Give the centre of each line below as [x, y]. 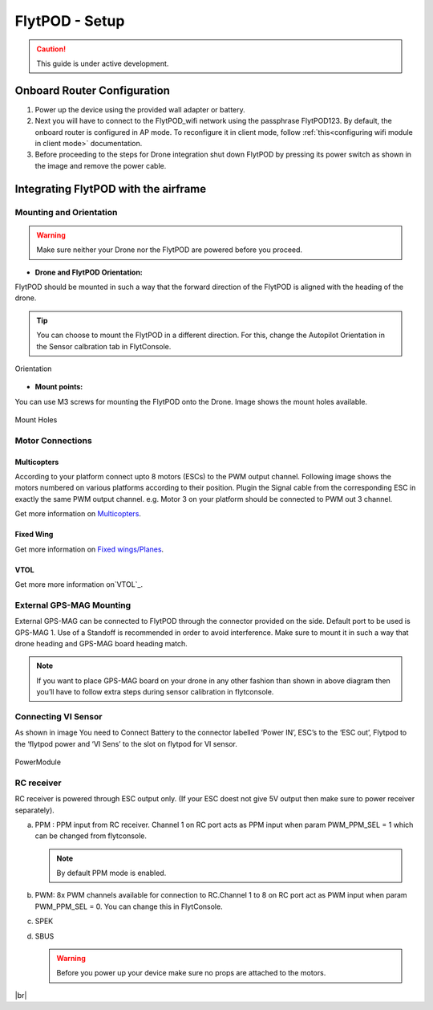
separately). [35, 810]
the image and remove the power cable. [101, 165]
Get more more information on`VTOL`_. [79, 584]
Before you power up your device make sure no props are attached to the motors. [191, 973]
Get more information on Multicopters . [78, 514]
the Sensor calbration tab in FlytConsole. [104, 346]
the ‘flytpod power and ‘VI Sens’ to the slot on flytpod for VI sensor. [126, 743]
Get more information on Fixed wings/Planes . [89, 549]
